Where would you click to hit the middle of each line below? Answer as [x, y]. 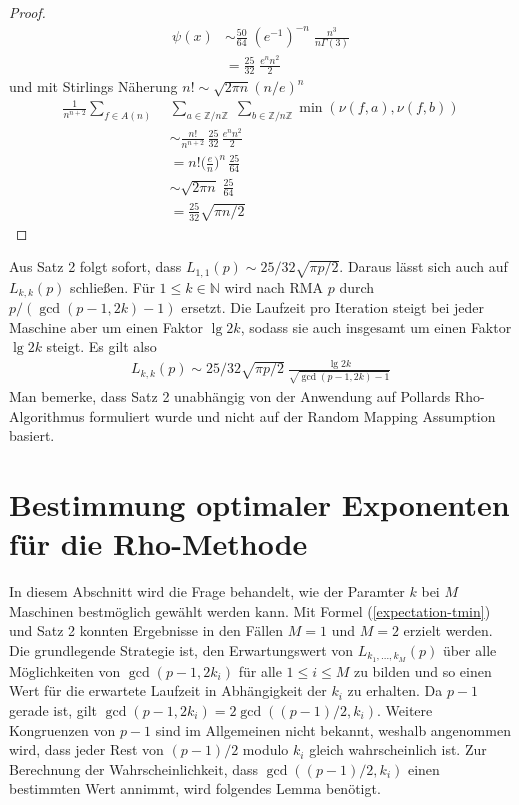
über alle [469, 649]
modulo [265, 749]
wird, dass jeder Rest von [86, 749]
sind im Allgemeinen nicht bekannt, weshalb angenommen [333, 729]
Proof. [27, 12]
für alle [260, 670]
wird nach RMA [274, 286]
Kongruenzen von [62, 729]
